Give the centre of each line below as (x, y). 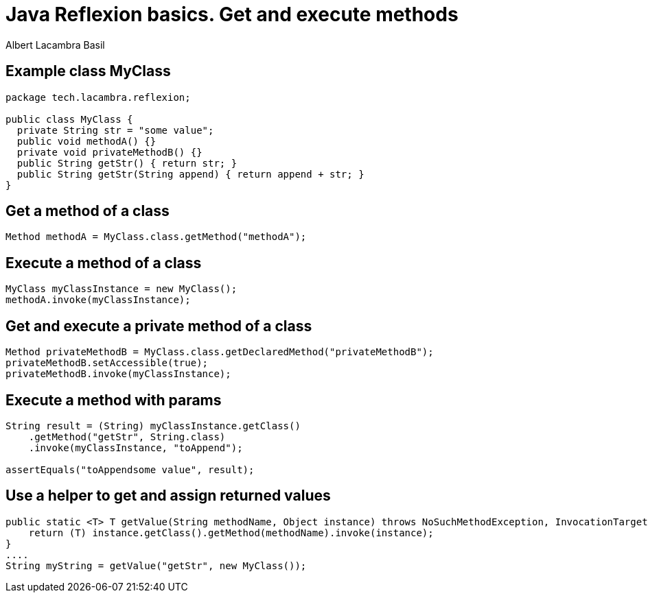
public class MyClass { (69, 119)
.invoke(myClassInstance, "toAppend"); (136, 447)
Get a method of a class (88, 211)
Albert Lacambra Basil (55, 45)
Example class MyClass (88, 71)
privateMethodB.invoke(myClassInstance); (118, 374)
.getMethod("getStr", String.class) (127, 436)
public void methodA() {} (86, 141)
